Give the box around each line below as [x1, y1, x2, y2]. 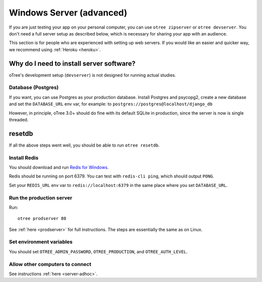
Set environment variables [9, 238, 73, 245]
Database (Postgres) [9, 84, 59, 91]
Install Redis [9, 154, 39, 161]
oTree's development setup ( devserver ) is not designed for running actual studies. [9, 72, 177, 78]
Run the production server [9, 194, 72, 201]
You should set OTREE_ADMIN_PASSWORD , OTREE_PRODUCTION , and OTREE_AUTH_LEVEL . [9, 249, 188, 254]
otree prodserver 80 [17, 216, 66, 221]
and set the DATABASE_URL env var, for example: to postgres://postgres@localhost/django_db [9, 101, 213, 107]
